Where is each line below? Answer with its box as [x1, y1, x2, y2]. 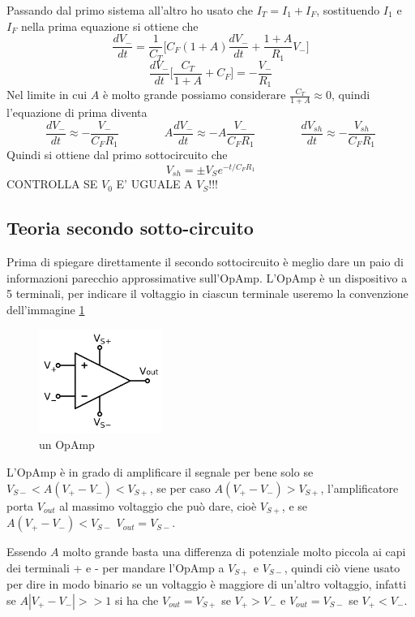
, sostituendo [316, 2, 380, 18]
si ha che [114, 591, 159, 608]
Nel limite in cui [6, 86, 88, 103]
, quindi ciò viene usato [284, 559, 400, 576]
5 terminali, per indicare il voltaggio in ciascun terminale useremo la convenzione [6, 285, 409, 302]
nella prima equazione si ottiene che [20, 17, 199, 34]
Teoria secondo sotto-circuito [6, 215, 254, 240]
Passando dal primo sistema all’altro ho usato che [6, 2, 253, 18]
